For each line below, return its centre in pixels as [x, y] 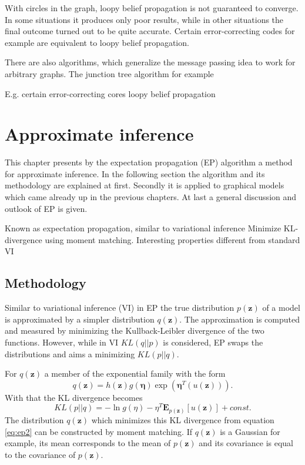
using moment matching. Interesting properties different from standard [172, 239]
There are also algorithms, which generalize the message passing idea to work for [150, 62]
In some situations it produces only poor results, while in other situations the [144, 19]
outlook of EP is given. [46, 208]
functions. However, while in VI [62, 342]
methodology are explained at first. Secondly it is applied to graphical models [145, 185]
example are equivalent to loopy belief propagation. [97, 42]
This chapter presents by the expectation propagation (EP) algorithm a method [149, 162]
